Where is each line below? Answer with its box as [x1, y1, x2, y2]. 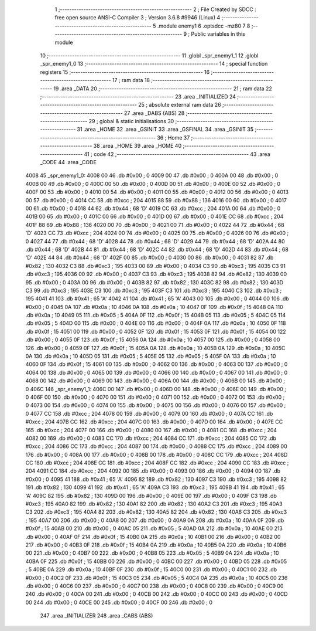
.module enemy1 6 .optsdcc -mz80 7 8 [157, 22, 250, 29]
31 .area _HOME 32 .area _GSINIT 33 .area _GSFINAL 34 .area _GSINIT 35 [77, 126, 254, 133]
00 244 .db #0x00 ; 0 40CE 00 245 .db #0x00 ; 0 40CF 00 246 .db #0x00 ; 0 [25, 599, 213, 606]
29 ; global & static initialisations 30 [88, 118, 174, 125]
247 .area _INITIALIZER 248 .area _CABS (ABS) [40, 612, 153, 619]
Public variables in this [191, 30, 245, 38]
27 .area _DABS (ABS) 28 [123, 109, 185, 117]
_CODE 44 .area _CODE [40, 159, 97, 166]
